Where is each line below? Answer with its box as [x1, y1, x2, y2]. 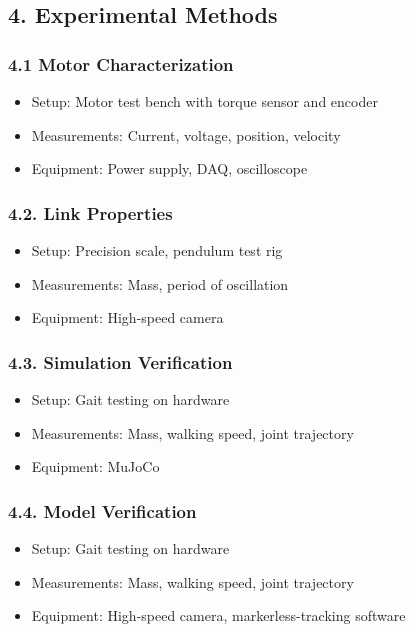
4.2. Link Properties [8, 200, 173, 225]
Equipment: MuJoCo [31, 456, 160, 477]
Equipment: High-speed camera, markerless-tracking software [31, 605, 406, 626]
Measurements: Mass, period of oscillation [31, 273, 289, 294]
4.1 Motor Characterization [8, 51, 234, 76]
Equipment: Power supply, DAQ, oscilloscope [31, 158, 308, 179]
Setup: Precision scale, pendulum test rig [31, 240, 283, 260]
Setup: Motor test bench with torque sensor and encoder [31, 91, 378, 111]
